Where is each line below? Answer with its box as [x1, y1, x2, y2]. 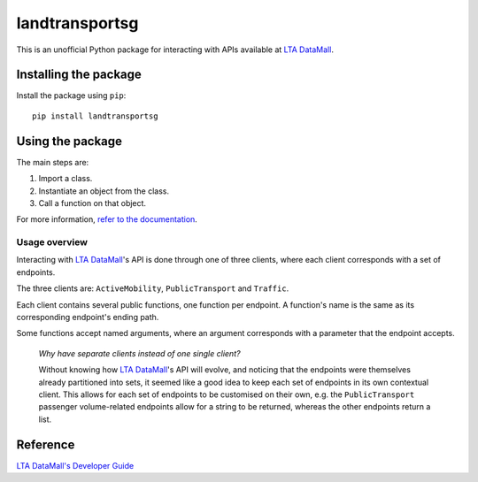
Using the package [16, 134, 123, 149]
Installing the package [16, 67, 142, 82]
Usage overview [16, 236, 89, 249]
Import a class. [38, 173, 93, 184]
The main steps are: [16, 157, 89, 167]
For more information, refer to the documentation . [16, 214, 198, 225]
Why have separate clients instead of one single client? [38, 348, 241, 358]
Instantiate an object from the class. [38, 186, 170, 196]
